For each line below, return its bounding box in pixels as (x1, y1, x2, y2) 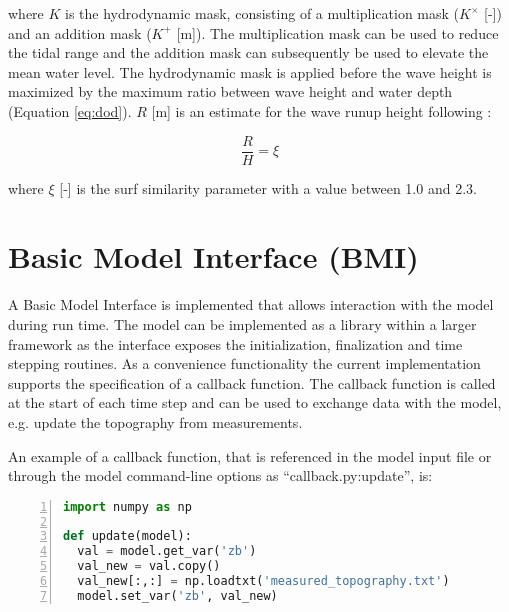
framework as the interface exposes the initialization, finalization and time (8, 333, 463, 354)
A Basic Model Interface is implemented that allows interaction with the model (8, 294, 494, 315)
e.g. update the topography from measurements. (8, 411, 303, 432)
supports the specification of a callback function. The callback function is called (8, 372, 496, 393)
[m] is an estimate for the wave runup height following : (151, 100, 492, 121)
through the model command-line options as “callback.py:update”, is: (8, 465, 433, 486)
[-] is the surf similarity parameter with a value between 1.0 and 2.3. (59, 177, 477, 198)
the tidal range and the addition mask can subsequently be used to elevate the (8, 42, 489, 63)
